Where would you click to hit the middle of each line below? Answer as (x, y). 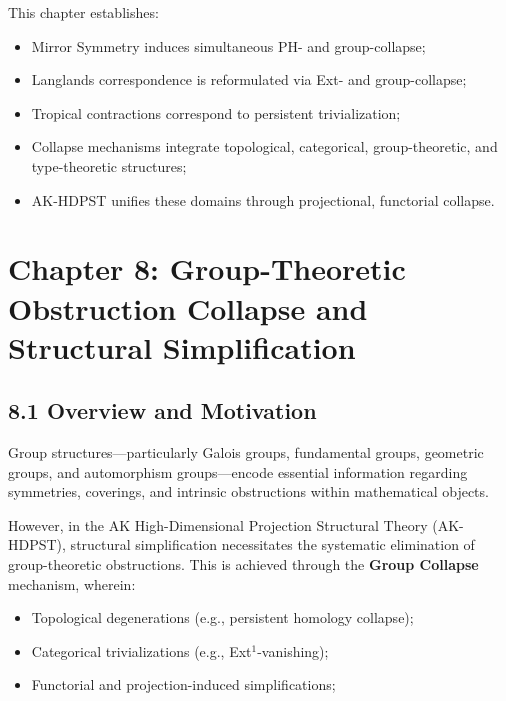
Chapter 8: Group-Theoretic (207, 268)
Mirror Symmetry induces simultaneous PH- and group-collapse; (228, 45)
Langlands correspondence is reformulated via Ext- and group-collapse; (249, 79)
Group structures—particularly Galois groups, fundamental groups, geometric (246, 452)
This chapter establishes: (83, 12)
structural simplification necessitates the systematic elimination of (272, 544)
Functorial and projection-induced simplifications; (183, 684)
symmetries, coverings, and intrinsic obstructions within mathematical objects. (248, 491)
